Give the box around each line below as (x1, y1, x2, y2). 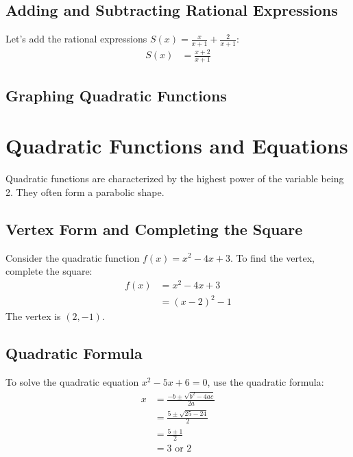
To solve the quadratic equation (5, 375, 139, 389)
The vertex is (5, 309, 61, 323)
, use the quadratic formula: (207, 375, 324, 389)
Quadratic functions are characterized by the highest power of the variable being (5, 171, 344, 186)
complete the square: (5, 264, 93, 278)
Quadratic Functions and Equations (5, 132, 348, 160)
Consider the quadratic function (5, 250, 140, 264)
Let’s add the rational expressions (5, 32, 147, 46)
